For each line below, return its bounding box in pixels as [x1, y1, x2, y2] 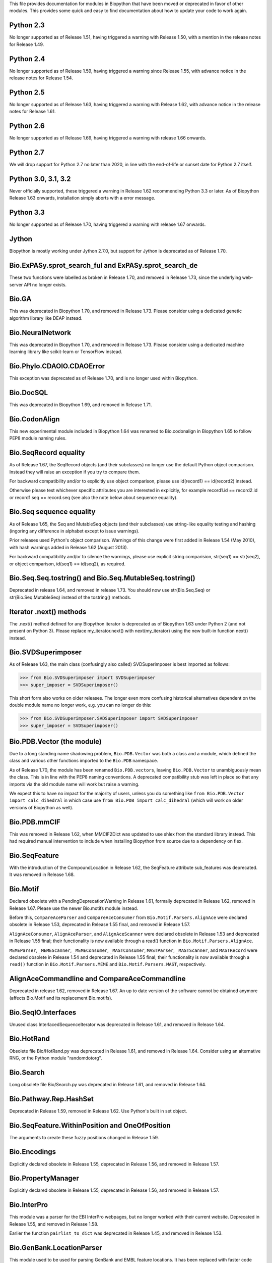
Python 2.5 [9, 88, 45, 96]
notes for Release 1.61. [9, 109, 56, 115]
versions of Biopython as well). [9, 804, 74, 810]
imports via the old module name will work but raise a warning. [9, 781, 140, 787]
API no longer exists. [24, 281, 67, 287]
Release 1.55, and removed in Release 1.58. [9, 1221, 99, 1227]
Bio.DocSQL [9, 388, 48, 397]
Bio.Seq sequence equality [9, 508, 96, 516]
